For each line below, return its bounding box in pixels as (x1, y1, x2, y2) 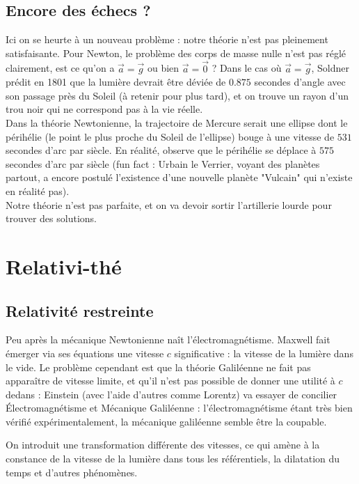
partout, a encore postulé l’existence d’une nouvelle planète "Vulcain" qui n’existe (6, 170, 353, 185)
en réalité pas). (6, 183, 70, 198)
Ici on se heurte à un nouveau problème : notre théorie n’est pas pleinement (6, 32, 328, 47)
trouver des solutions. (6, 211, 97, 226)
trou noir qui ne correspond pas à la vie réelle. (6, 102, 203, 116)
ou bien (147, 61, 179, 75)
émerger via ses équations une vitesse (6, 345, 164, 360)
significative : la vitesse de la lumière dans (174, 345, 353, 360)
